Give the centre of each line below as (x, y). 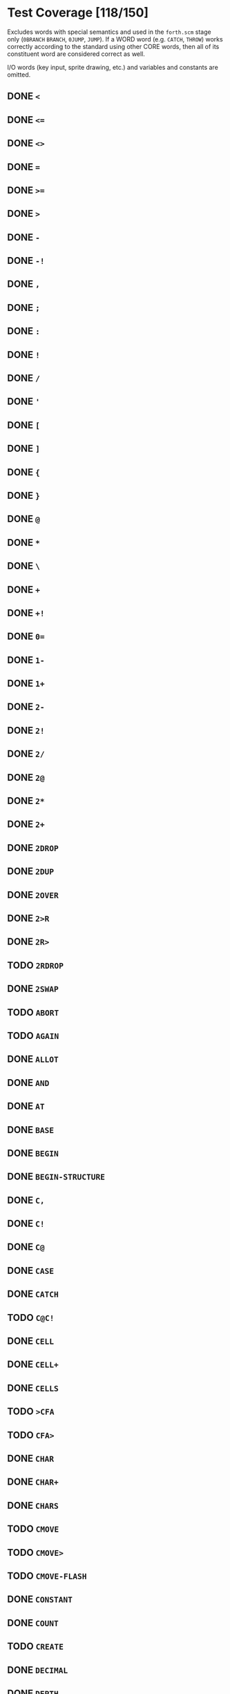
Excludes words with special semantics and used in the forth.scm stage (109, 32)
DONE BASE (31, 1130)
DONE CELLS (33, 1388)
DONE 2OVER (33, 895)
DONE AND (28, 1083)
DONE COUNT (33, 1622)
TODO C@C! (31, 1317)
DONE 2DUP (31, 872)
